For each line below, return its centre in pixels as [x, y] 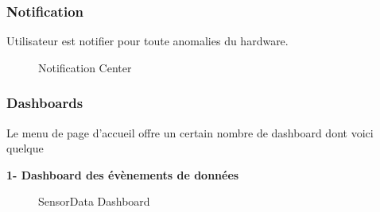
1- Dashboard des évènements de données [123, 174]
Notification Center [85, 67]
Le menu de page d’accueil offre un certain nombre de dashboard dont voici [190, 132]
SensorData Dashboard [94, 201]
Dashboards [45, 103]
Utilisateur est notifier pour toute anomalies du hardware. [147, 41]
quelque [25, 148]
